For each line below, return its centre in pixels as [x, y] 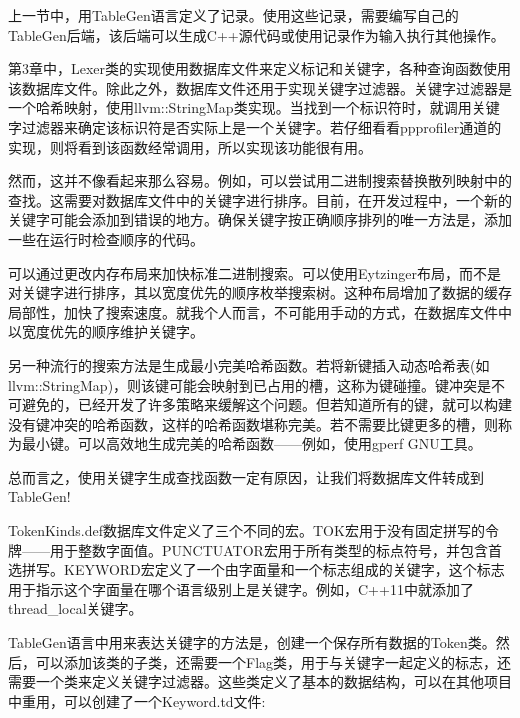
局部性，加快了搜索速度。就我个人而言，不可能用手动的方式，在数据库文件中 [260, 311]
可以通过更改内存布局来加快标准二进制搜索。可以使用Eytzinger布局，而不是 [254, 272]
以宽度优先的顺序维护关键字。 [106, 331]
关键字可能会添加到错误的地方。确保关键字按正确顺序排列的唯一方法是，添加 [260, 219]
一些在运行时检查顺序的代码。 [106, 238]
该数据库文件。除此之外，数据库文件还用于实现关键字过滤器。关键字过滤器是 [260, 87]
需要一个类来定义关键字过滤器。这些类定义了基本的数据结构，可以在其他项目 [260, 681]
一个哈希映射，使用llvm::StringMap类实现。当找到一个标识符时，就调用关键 [254, 107]
